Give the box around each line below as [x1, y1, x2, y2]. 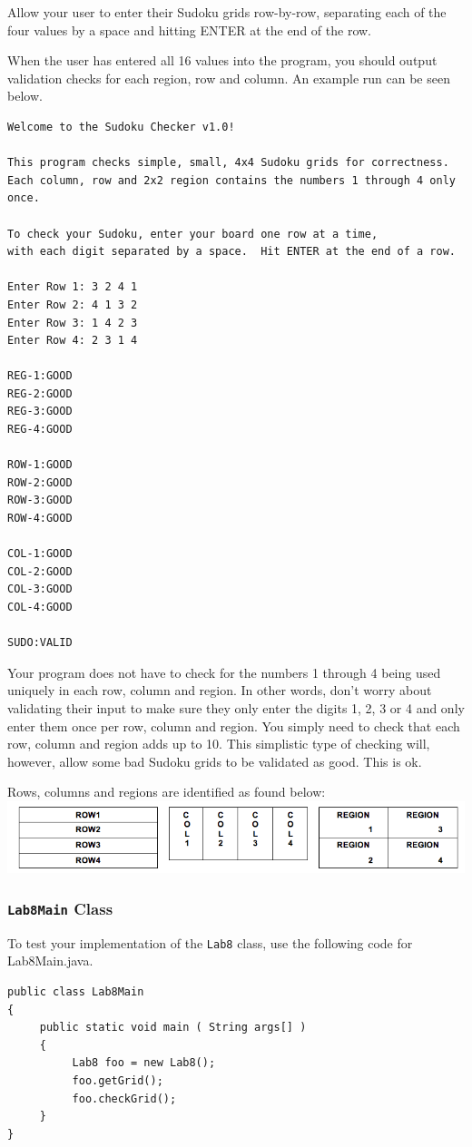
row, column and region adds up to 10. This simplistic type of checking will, [7, 734, 430, 753]
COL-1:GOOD [7, 547, 73, 561]
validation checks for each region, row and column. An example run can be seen [7, 68, 450, 87]
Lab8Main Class [7, 897, 113, 919]
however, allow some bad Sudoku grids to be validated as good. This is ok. [7, 751, 422, 770]
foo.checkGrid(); [72, 1092, 177, 1105]
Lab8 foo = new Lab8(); [72, 1056, 216, 1070]
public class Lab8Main [7, 985, 144, 998]
